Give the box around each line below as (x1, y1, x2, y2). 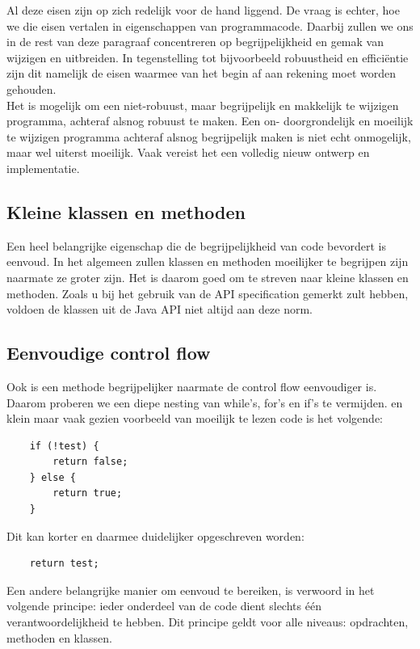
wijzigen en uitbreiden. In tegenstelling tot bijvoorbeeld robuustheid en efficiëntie (6, 48, 409, 65)
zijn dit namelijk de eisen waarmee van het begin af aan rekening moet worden (6, 65, 397, 82)
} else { (29, 471, 76, 483)
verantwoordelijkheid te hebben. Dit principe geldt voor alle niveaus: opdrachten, (6, 613, 409, 630)
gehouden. (6, 80, 57, 97)
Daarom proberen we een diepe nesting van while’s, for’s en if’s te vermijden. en (6, 394, 403, 411)
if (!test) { (29, 440, 99, 452)
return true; (52, 487, 123, 499)
